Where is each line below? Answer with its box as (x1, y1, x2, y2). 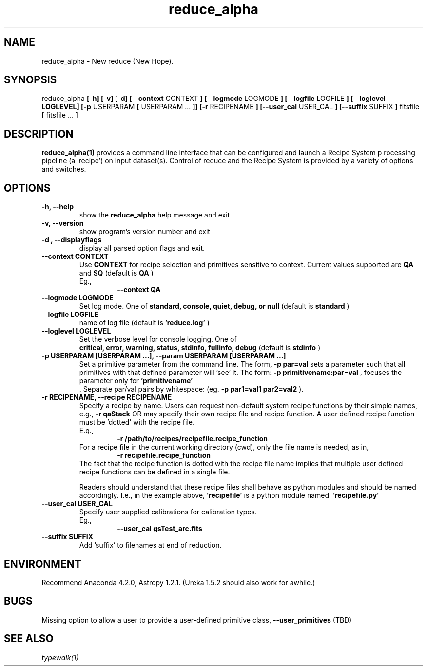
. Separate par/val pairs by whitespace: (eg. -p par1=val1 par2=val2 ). (79, 385, 304, 394)
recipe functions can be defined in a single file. (79, 468, 230, 476)
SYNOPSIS (4, 74, 57, 86)
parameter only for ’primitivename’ (79, 376, 193, 385)
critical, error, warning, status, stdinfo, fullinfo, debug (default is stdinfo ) (79, 343, 321, 352)
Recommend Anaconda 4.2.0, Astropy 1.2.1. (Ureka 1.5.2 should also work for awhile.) (41, 578, 315, 587)
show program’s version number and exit (79, 227, 210, 236)
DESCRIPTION (4, 127, 74, 140)
